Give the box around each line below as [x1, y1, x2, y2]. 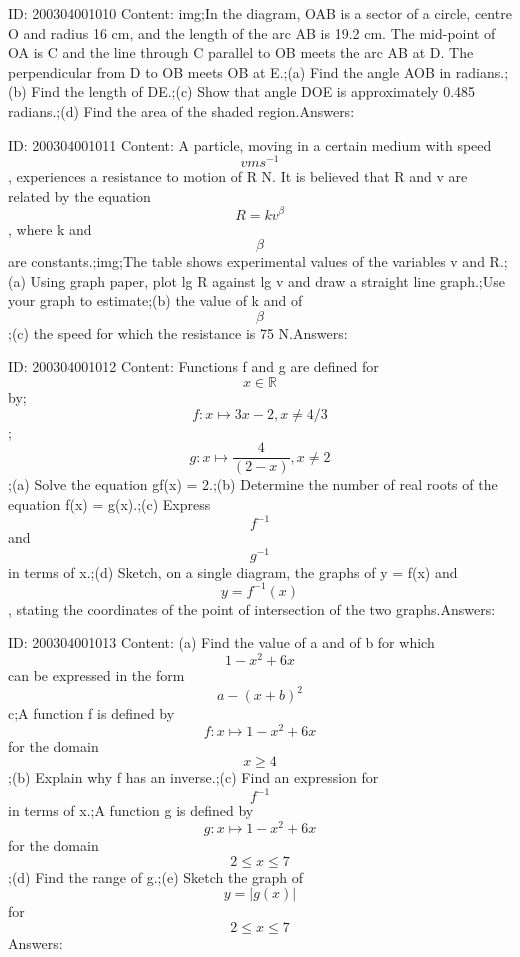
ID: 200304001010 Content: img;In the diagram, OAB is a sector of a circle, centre [8, 3, 512, 23]
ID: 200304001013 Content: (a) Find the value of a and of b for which [8, 632, 435, 653]
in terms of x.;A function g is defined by [8, 800, 254, 821]
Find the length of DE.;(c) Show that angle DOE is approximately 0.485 [31, 81, 476, 102]
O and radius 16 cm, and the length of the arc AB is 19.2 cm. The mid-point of [8, 22, 496, 43]
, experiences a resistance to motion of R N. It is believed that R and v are [8, 166, 468, 187]
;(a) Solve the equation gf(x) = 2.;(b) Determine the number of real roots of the [8, 474, 498, 495]
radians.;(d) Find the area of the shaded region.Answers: [8, 100, 355, 121]
